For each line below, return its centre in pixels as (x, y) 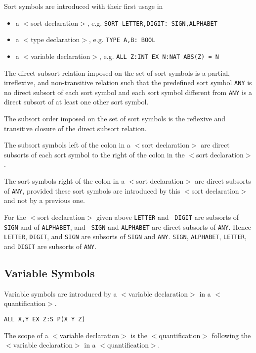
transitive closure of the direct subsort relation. (75, 128)
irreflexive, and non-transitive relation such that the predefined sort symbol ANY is (128, 82)
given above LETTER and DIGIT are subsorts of (168, 217)
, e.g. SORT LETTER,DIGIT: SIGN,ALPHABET (152, 23)
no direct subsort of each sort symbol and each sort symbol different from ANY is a (128, 92)
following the (231, 335)
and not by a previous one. (44, 200)
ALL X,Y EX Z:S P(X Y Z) (45, 319)
